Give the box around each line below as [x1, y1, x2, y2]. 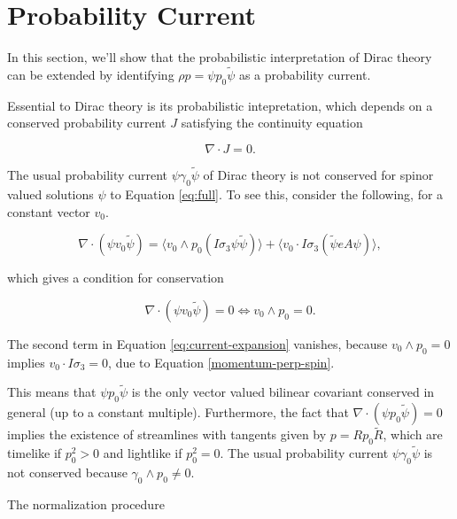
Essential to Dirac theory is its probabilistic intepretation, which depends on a [7, 96, 433, 114]
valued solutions [7, 184, 94, 203]
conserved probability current [7, 113, 167, 132]
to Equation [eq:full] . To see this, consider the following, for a [110, 184, 444, 203]
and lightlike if [103, 444, 182, 462]
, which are [383, 425, 443, 444]
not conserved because [7, 463, 128, 482]
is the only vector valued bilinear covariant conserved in [131, 383, 435, 401]
